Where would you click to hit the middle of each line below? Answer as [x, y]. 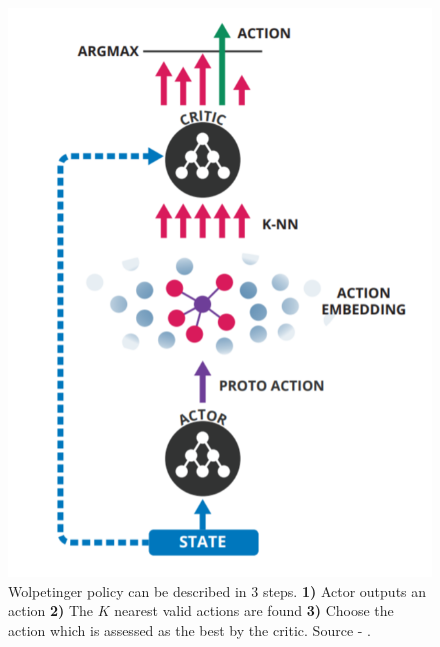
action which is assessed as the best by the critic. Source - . [190, 629]
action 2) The [51, 610]
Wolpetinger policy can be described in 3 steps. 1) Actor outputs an [217, 590]
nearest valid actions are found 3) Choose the [254, 610]
